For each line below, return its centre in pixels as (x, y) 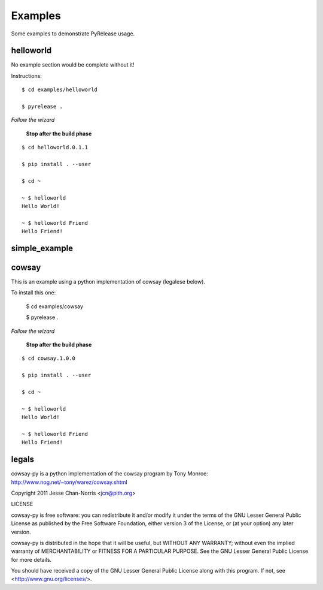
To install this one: (33, 293)
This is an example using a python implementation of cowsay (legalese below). (108, 282)
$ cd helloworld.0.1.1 (55, 147)
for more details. (31, 559)
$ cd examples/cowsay (55, 306)
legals (23, 460)
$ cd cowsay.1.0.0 (49, 359)
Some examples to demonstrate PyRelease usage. (73, 34)
